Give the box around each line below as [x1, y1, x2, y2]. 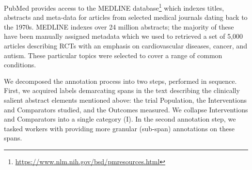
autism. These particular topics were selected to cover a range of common [4, 50, 222, 60]
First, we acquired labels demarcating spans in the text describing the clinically [4, 85, 240, 95]
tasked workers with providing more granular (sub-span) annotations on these [4, 123, 235, 133]
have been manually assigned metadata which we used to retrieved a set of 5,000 [4, 31, 243, 41]
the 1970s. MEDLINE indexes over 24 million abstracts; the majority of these [4, 21, 234, 31]
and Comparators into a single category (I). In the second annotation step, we [4, 114, 236, 124]
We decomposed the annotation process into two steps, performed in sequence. [4, 76, 237, 86]
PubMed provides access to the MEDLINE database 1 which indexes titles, [4, 1, 224, 13]
